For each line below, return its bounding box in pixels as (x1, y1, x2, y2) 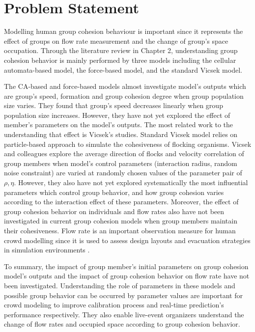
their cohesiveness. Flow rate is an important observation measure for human (4, 225, 236, 235)
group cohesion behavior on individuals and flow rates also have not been (4, 206, 225, 216)
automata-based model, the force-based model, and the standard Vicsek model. (4, 64, 242, 75)
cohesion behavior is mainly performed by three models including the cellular (4, 55, 236, 65)
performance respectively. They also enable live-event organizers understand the (4, 309, 244, 319)
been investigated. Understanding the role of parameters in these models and (4, 280, 235, 290)
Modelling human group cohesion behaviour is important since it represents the (4, 26, 243, 36)
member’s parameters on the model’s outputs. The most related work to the (4, 119, 233, 130)
